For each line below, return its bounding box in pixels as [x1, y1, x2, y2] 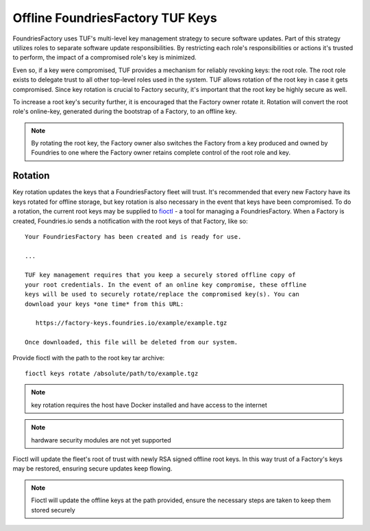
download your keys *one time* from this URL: [25, 300, 184, 308]
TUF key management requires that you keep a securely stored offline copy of [25, 271, 296, 279]
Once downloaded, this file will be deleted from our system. [25, 338, 238, 346]
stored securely [31, 506, 75, 514]
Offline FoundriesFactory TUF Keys [12, 10, 217, 25]
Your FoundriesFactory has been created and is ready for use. [25, 233, 242, 240]
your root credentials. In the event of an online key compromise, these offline [25, 281, 307, 288]
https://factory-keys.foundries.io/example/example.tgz [35, 319, 227, 327]
